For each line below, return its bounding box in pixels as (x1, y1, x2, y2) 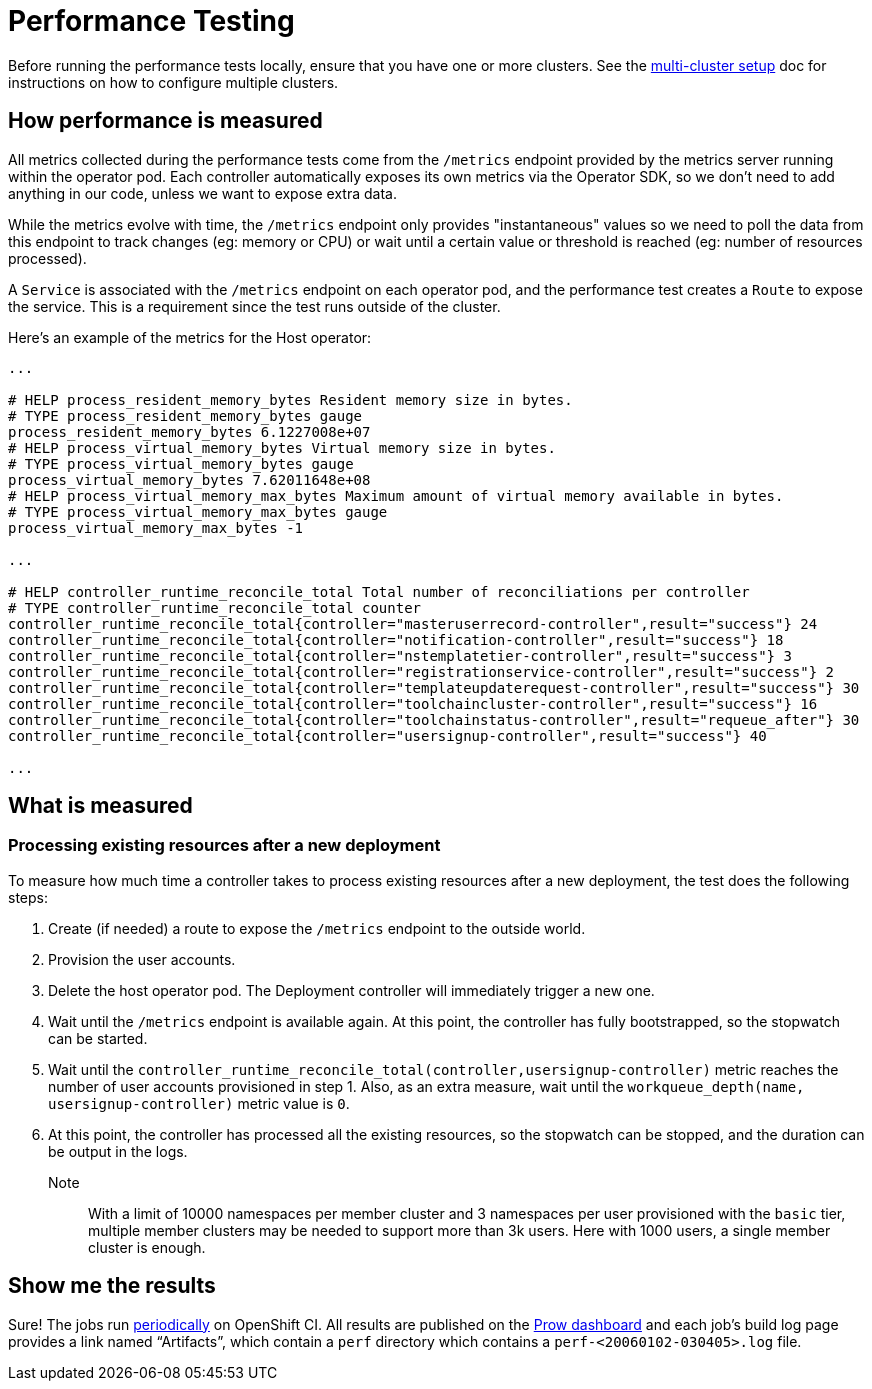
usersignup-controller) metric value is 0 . (48, 1094, 350, 1112)
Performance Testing (8, 4, 295, 38)
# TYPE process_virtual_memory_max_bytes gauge (8, 503, 388, 520)
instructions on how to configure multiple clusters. (8, 73, 339, 91)
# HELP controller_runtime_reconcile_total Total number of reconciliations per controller (8, 583, 750, 600)
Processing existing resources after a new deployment (8, 835, 441, 856)
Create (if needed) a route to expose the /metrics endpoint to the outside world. (48, 919, 586, 937)
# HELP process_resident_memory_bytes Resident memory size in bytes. (8, 391, 573, 408)
